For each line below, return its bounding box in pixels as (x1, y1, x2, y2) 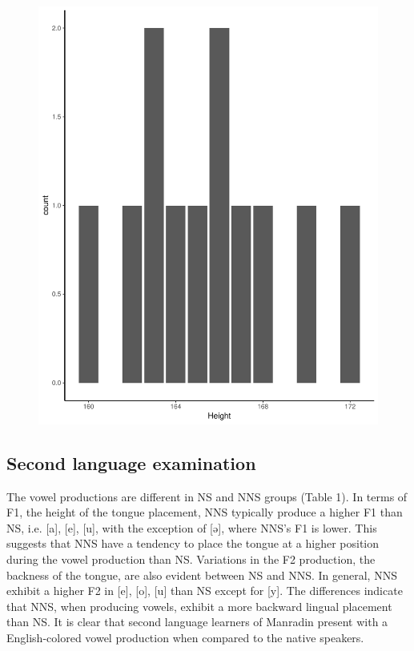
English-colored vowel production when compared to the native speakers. (6, 629, 364, 645)
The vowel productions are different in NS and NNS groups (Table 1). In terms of (6, 488, 408, 504)
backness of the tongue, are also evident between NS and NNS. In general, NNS (6, 566, 397, 583)
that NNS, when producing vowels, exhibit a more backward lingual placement (6, 597, 392, 614)
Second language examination (6, 450, 256, 475)
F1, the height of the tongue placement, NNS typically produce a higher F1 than (6, 504, 403, 520)
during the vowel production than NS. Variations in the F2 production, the (6, 551, 376, 568)
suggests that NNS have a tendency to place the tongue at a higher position (6, 535, 380, 552)
